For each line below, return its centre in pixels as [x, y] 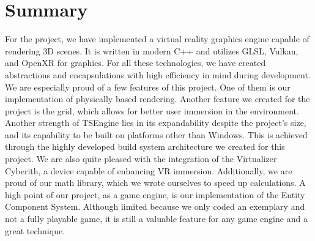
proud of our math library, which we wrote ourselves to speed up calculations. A [155, 183]
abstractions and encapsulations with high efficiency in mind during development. [158, 74]
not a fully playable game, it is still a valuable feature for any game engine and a [156, 219]
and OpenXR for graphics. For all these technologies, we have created [135, 63]
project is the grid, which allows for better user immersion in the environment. [152, 110]
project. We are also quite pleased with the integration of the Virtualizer [141, 159]
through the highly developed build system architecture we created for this [145, 146]
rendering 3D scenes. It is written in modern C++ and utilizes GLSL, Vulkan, [152, 50]
